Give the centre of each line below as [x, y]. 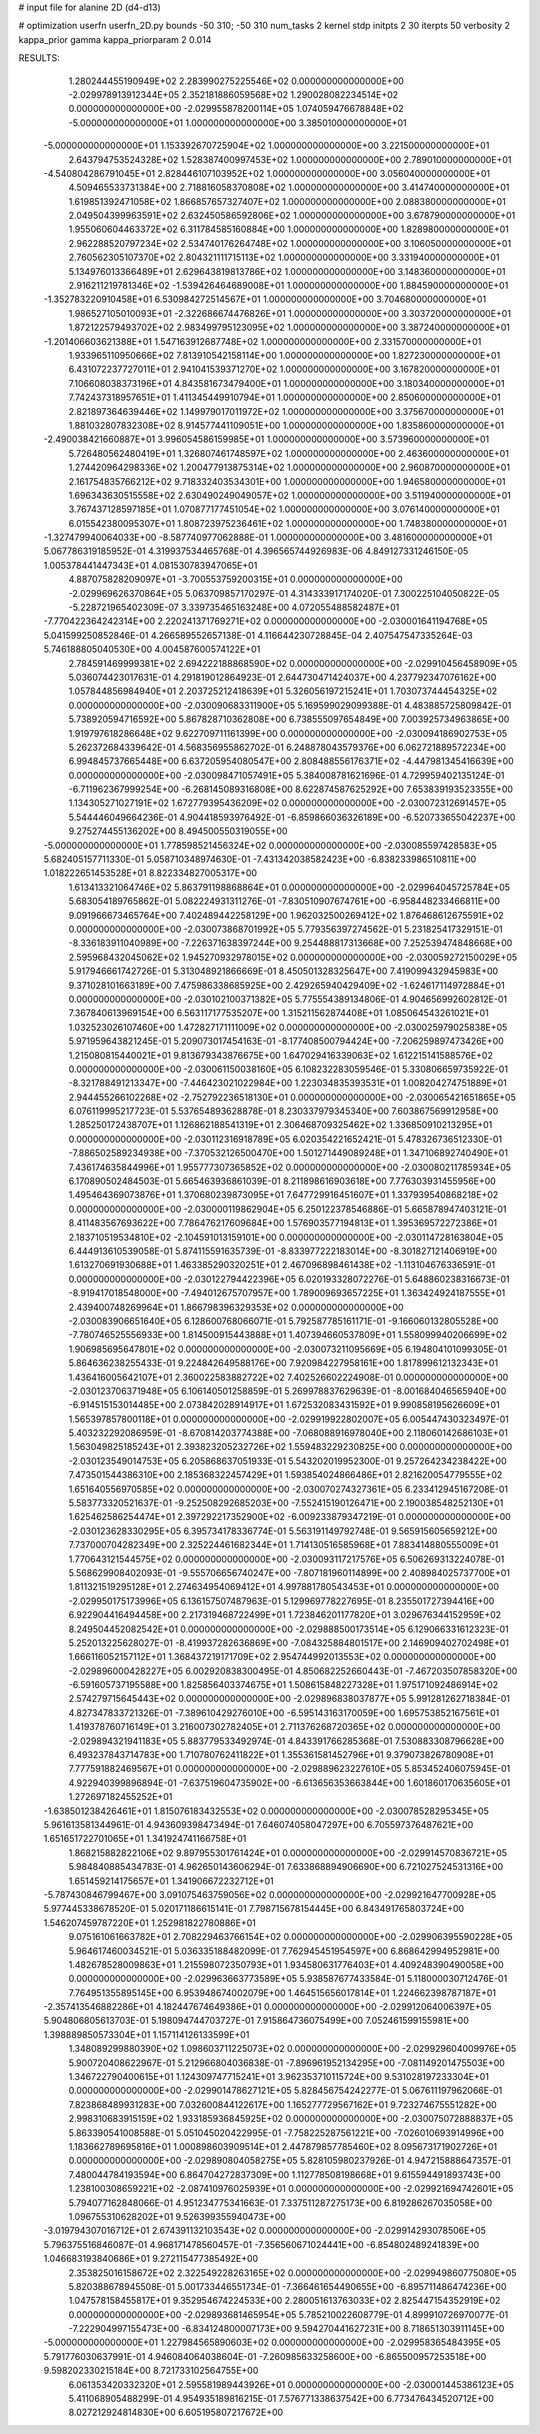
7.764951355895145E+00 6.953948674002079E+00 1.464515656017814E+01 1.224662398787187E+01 [282, 1992]
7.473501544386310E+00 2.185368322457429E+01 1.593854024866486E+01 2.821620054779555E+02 [285, 1475]
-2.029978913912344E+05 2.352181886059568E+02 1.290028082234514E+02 [233, 94]
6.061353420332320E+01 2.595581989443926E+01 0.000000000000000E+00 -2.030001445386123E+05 [291, 2384]
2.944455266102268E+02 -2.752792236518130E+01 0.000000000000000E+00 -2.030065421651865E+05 [292, 1097]
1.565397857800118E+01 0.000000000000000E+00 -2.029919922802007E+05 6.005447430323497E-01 [289, 1419]
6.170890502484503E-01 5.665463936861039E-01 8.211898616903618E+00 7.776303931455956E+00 [282, 1181]
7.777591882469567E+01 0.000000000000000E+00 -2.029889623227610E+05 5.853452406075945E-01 [289, 1769]
